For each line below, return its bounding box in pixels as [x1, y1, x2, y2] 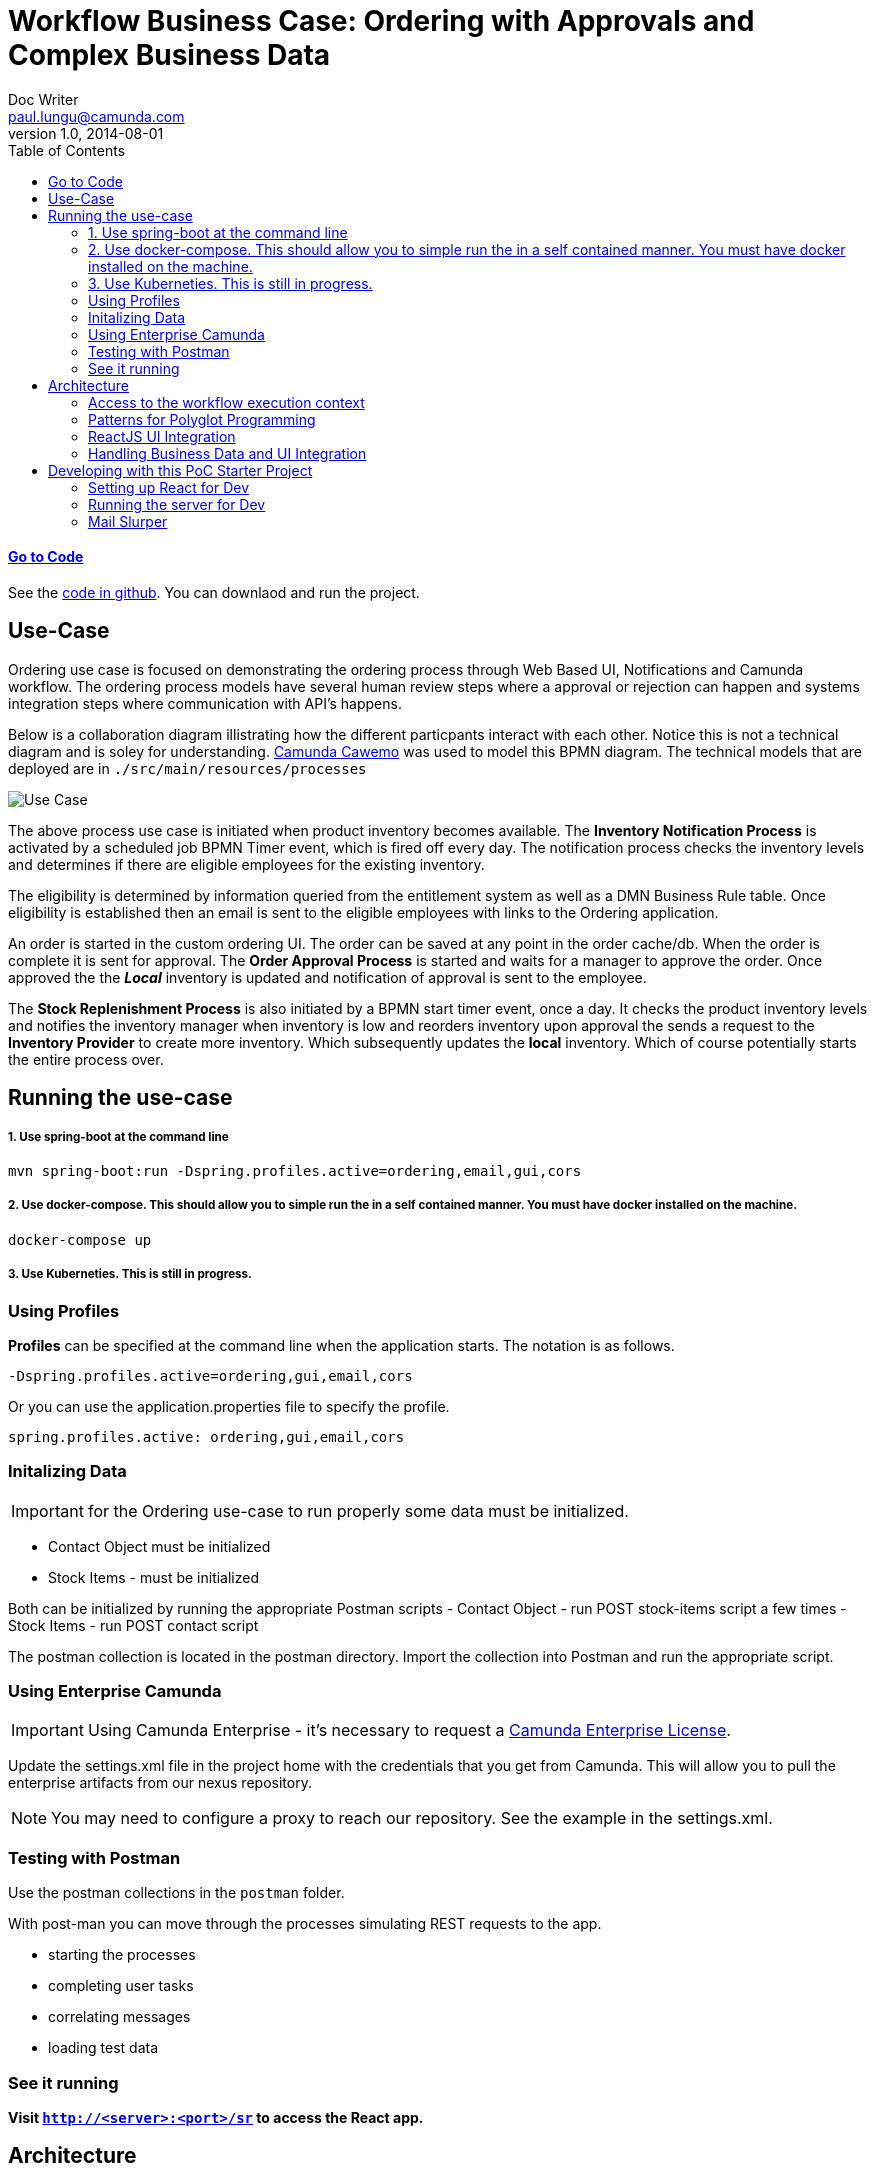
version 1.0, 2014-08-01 [8, 124, 164, 142]
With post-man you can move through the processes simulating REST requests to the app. [8, 1915, 602, 1933]
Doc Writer [8, 90, 79, 108]
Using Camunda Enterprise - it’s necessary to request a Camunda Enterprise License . [87, 1720, 731, 1741]
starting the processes [48, 1946, 196, 1964]
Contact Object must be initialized [48, 1537, 271, 1555]
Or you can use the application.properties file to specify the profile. [8, 1397, 450, 1415]
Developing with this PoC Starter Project [48, 461, 313, 479]
